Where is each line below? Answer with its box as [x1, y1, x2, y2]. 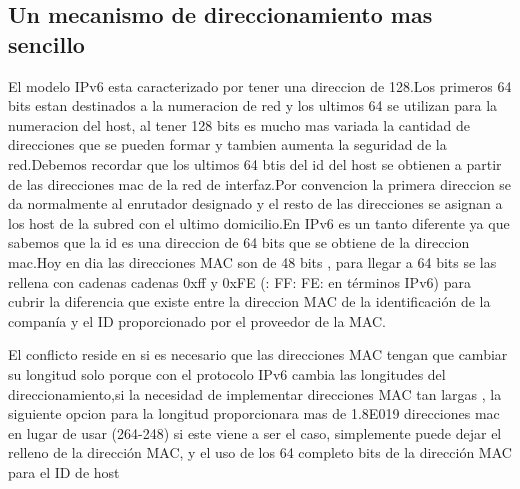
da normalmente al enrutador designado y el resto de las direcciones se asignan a [8, 193, 503, 214]
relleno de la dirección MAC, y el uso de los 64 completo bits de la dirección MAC [8, 442, 512, 463]
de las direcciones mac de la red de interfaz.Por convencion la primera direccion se [8, 173, 512, 194]
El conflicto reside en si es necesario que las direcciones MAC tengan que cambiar [8, 344, 508, 365]
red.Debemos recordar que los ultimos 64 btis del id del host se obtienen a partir [8, 153, 502, 174]
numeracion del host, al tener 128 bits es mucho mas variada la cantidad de [8, 114, 470, 135]
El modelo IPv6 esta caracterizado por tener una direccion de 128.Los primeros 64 [8, 75, 512, 96]
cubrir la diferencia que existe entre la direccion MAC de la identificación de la [8, 291, 491, 312]
